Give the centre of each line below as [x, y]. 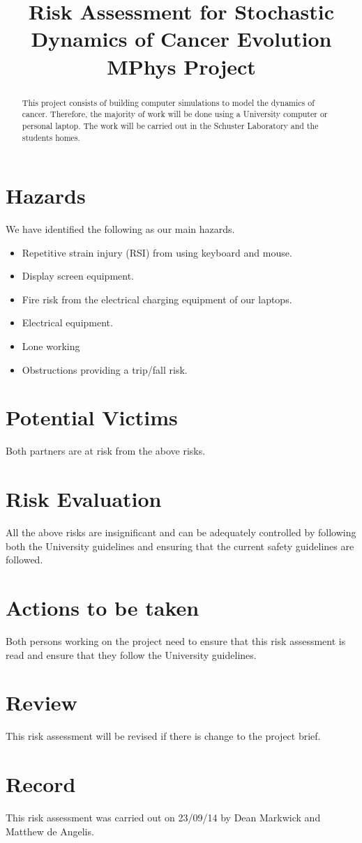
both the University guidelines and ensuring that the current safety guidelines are [180, 546]
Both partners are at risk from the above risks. [106, 451]
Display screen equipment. [78, 276]
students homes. [51, 137]
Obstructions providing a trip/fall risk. [105, 369]
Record [41, 784]
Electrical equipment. [67, 322]
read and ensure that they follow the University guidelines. [131, 654]
